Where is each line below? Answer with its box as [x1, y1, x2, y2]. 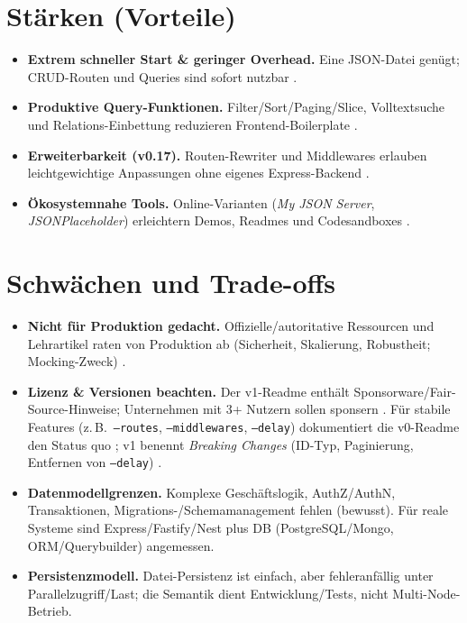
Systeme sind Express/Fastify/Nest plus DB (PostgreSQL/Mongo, [27, 518, 394, 537]
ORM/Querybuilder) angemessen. [27, 536, 215, 554]
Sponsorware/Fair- [353, 381, 456, 400]
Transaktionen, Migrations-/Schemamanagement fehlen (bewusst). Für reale [27, 500, 449, 519]
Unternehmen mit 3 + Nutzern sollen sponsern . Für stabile [124, 399, 451, 418]
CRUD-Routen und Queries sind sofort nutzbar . [27, 67, 298, 86]
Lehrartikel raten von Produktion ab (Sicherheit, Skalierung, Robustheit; [27, 334, 431, 353]
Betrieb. [27, 601, 72, 620]
